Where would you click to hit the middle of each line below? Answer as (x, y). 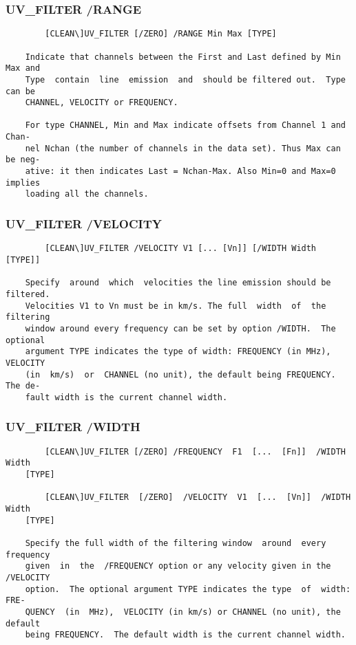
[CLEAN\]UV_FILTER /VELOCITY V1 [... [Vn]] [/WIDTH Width (181, 249)
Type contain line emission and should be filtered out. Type (185, 79)
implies (23, 183)
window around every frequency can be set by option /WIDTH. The (180, 328)
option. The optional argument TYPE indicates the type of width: (188, 589)
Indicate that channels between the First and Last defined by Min (183, 57)
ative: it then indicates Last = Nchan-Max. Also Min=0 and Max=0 (180, 172)
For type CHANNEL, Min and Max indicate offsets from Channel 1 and (185, 125)
